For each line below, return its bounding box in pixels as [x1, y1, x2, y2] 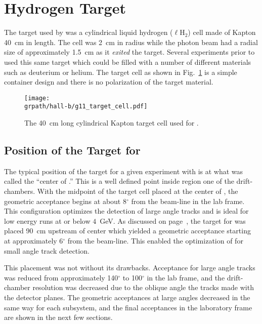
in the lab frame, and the [147, 272, 225, 282]
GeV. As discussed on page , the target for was [100, 215, 246, 226]
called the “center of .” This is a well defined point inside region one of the [4, 176, 234, 186]
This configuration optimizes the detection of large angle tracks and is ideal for [4, 206, 249, 216]
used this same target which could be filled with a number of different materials [4, 56, 251, 67]
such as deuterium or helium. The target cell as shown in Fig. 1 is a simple [4, 66, 237, 77]
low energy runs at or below [4, 215, 91, 226]
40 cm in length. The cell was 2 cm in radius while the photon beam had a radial [4, 36, 258, 47]
